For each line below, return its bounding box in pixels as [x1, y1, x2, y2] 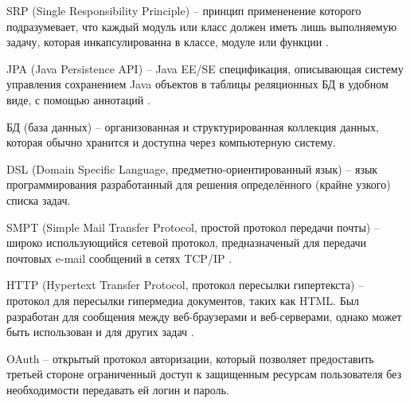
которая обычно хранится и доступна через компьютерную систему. [6, 134, 336, 151]
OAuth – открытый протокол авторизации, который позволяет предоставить [6, 350, 374, 366]
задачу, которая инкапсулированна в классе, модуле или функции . [6, 33, 329, 50]
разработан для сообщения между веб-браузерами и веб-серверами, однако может [6, 307, 402, 324]
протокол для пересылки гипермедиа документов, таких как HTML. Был [6, 291, 360, 308]
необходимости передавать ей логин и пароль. [6, 381, 229, 397]
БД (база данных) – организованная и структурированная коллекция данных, [6, 118, 379, 135]
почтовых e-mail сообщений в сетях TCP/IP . [6, 249, 232, 266]
